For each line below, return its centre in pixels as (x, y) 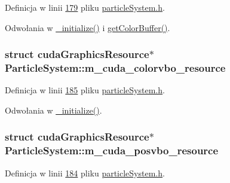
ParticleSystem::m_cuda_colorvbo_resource (115, 68)
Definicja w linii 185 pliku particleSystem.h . (85, 90)
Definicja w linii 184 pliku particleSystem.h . (85, 173)
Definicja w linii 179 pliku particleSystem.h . (85, 7)
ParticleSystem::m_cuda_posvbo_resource (112, 150)
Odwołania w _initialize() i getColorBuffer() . (88, 27)
